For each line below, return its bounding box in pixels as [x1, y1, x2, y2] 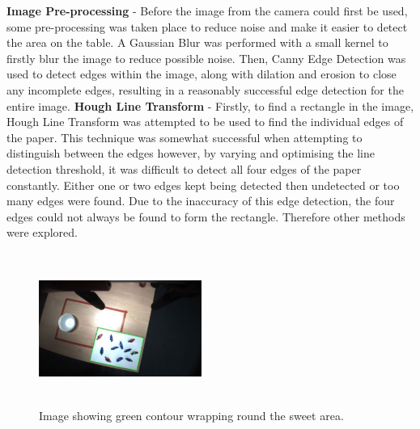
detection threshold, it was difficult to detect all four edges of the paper [6, 160, 362, 177]
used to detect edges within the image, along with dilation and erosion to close [6, 65, 397, 82]
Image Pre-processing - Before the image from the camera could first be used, [6, 2, 408, 19]
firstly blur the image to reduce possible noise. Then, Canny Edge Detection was [6, 49, 406, 66]
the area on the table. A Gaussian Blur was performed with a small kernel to [6, 34, 388, 51]
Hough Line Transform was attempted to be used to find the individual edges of [6, 113, 404, 130]
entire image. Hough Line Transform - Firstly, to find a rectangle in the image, [6, 97, 414, 114]
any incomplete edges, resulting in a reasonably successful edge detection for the [6, 81, 404, 98]
